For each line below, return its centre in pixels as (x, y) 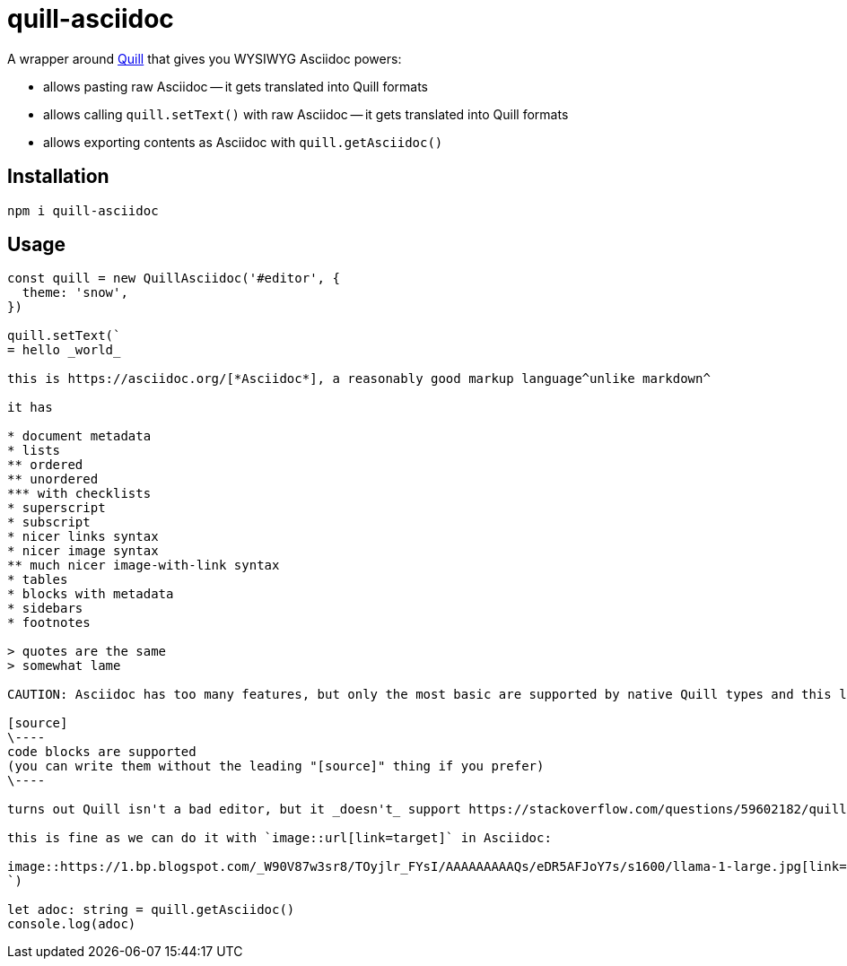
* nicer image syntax (83, 551)
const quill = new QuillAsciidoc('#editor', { (174, 278)
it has (30, 408)
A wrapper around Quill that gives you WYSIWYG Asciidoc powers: (205, 58)
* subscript (49, 522)
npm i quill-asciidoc (83, 210)
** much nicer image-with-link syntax (144, 566)
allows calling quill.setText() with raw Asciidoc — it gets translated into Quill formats (306, 114)
